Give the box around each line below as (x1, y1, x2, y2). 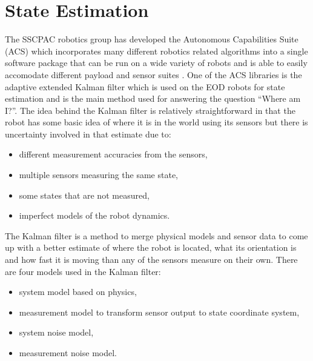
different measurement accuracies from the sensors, (19, 148, 208, 161)
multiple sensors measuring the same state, (19, 168, 179, 181)
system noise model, (19, 326, 94, 339)
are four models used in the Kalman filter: (5, 265, 161, 277)
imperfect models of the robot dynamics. (19, 209, 170, 222)
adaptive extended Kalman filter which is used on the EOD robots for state (5, 80, 285, 93)
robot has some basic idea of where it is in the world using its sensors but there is (5, 116, 308, 128)
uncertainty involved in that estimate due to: (5, 127, 171, 140)
